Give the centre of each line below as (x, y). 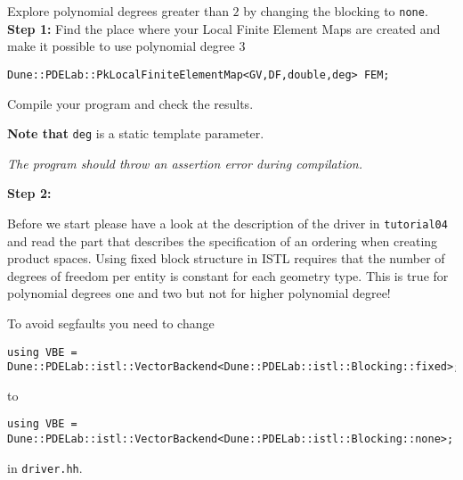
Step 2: (29, 193)
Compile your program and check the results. (130, 103)
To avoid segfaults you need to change (111, 323)
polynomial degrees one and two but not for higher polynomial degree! (199, 293)
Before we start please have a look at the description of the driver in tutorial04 (227, 223)
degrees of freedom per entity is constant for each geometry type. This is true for (228, 275)
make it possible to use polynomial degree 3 (126, 46)
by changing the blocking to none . (336, 11)
